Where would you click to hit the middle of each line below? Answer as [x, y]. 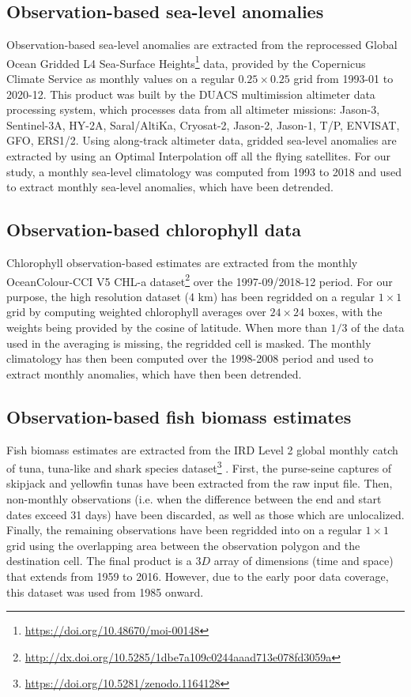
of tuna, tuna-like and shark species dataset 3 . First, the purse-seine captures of [199, 467]
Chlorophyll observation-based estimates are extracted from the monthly [182, 262]
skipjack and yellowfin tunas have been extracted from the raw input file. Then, [200, 483]
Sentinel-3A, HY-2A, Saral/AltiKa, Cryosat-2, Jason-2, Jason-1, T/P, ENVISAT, [203, 124]
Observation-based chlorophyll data [154, 230]
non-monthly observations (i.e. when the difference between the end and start [194, 499]
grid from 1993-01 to [343, 79]
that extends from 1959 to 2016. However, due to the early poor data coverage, [198, 576]
